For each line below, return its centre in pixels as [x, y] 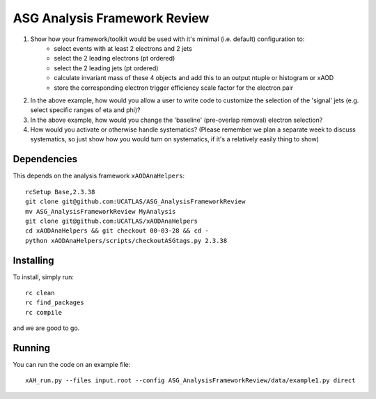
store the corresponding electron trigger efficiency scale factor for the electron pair [174, 88]
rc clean [40, 293]
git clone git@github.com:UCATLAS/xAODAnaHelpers [112, 221]
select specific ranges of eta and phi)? [85, 110]
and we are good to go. [46, 328]
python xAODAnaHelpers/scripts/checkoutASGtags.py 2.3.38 [126, 241]
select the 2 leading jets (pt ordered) [106, 68]
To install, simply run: [44, 277]
